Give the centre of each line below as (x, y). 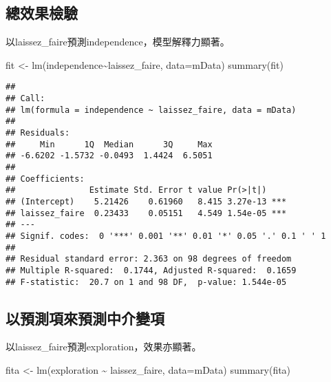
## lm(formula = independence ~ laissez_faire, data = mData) (151, 110)
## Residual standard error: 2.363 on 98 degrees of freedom (149, 259)
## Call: (25, 99)
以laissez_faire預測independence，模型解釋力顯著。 (118, 42)
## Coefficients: (45, 179)
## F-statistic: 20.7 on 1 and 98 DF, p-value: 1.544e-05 (146, 282)
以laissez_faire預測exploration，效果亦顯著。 (104, 347)
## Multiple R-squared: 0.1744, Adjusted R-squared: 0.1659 (151, 270)
